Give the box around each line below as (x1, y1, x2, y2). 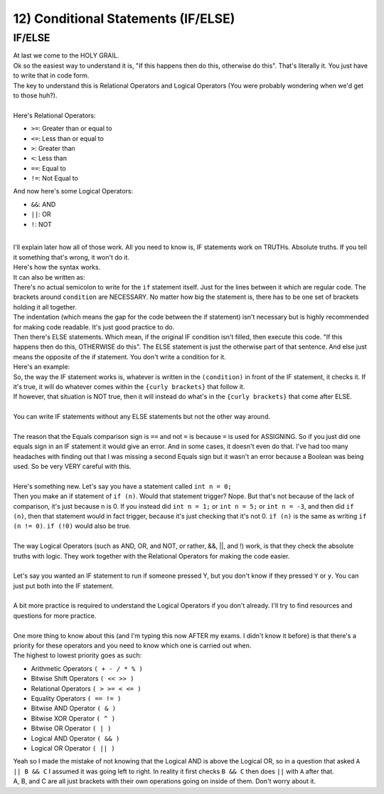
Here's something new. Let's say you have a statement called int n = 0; (13, 482, 233, 490)
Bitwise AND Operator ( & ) (31, 704, 117, 713)
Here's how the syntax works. (13, 263, 101, 272)
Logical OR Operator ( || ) (31, 743, 115, 752)
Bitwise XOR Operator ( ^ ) (31, 714, 116, 722)
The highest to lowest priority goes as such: (13, 651, 142, 660)
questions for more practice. (13, 611, 97, 620)
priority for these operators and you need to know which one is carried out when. (13, 641, 252, 650)
